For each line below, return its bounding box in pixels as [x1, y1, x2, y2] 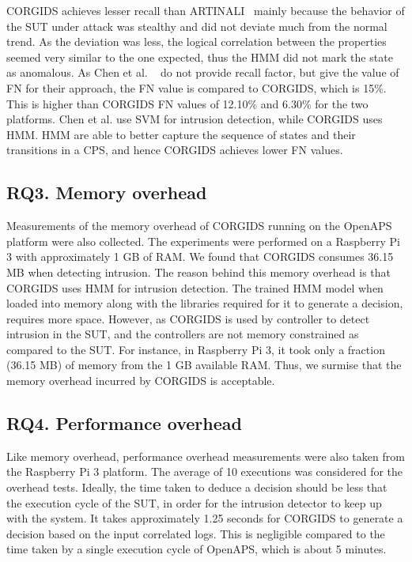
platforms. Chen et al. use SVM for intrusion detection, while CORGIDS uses [6, 111, 383, 127]
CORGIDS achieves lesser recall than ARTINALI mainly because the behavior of [6, 2, 405, 18]
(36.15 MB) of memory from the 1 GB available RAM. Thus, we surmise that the [6, 356, 402, 373]
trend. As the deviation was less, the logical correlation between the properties [6, 33, 387, 50]
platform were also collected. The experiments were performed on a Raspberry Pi [6, 232, 400, 249]
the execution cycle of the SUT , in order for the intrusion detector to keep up [6, 494, 382, 511]
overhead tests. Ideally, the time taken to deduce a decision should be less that [6, 479, 387, 496]
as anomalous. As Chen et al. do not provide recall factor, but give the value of [6, 64, 399, 81]
